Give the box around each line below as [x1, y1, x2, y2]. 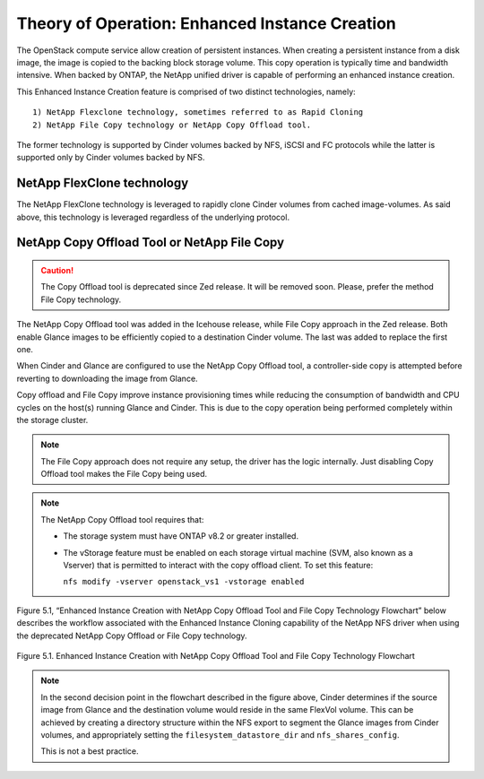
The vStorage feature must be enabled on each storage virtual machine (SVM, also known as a [63, 547, 414, 558]
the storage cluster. [16, 414, 89, 425]
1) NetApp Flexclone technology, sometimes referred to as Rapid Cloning [32, 108, 364, 117]
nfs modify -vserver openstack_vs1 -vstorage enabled [63, 576, 305, 587]
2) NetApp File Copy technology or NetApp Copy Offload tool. [32, 119, 312, 130]
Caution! [40, 264, 74, 275]
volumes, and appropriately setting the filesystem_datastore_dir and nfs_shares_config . [40, 729, 400, 740]
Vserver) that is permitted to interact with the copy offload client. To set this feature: [63, 560, 374, 571]
